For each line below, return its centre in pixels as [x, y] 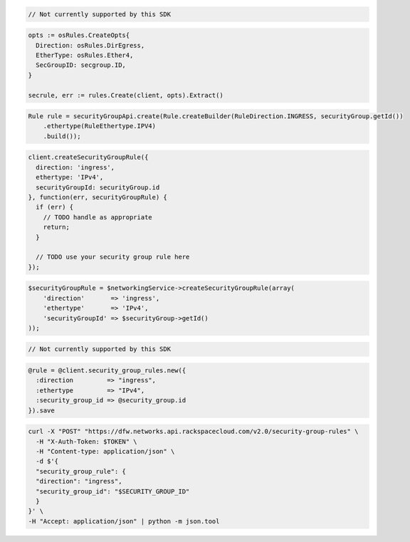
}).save [41, 410]
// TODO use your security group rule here [113, 257]
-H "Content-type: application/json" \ [105, 451]
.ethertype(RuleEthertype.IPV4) [100, 126]
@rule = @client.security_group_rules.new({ [107, 371]
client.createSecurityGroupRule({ [88, 157]
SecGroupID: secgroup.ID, [81, 65]
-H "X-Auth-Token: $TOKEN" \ [87, 441]
